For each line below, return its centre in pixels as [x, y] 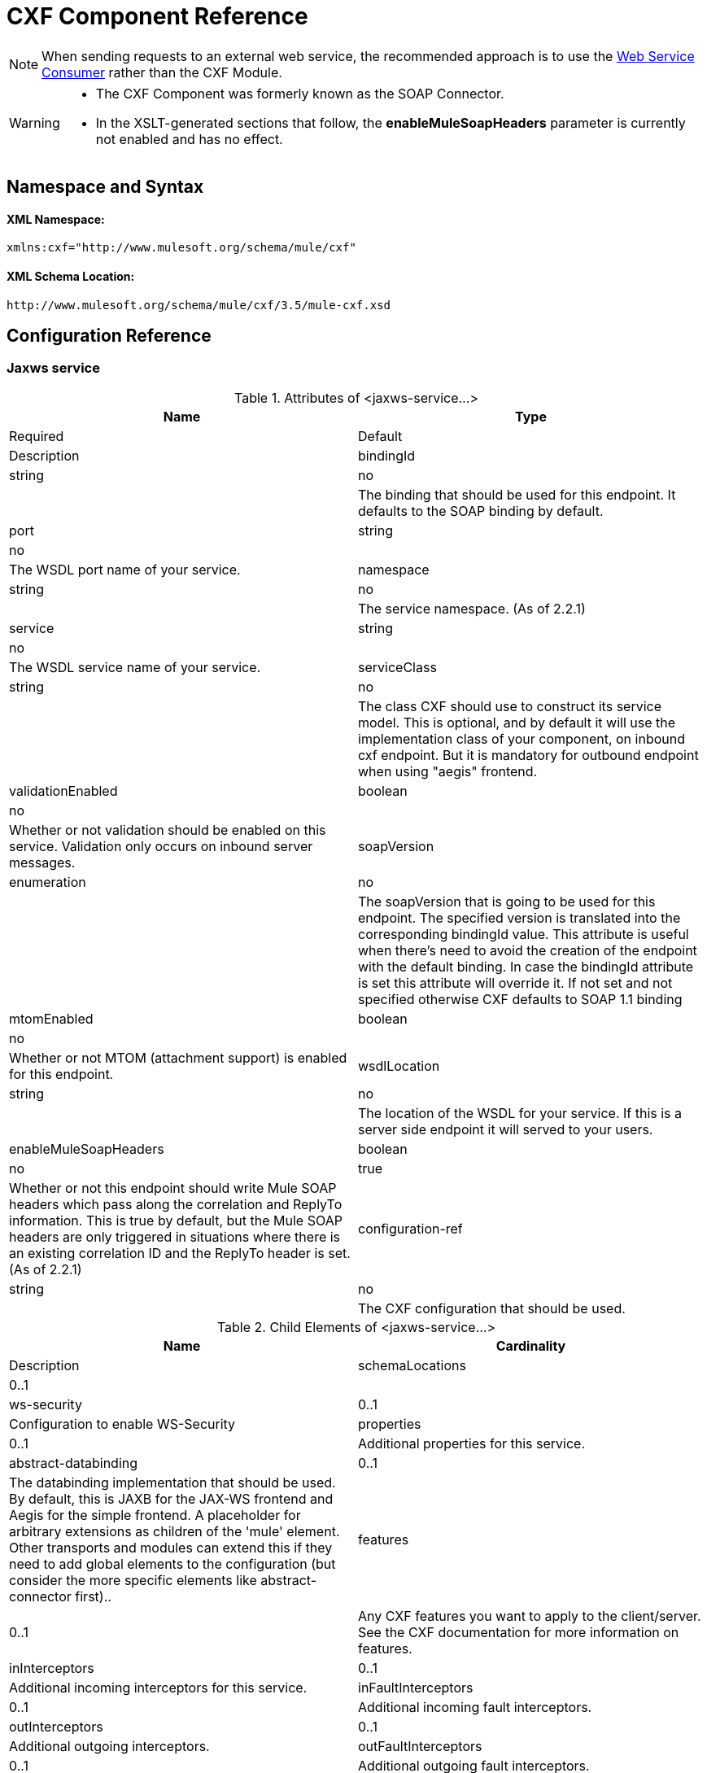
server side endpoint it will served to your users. [506, 1129]
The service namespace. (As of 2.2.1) [472, 608]
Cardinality [531, 1345]
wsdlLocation [399, 1066]
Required [37, 436]
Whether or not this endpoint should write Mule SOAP [173, 1188]
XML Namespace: [56, 219]
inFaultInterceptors [416, 1687]
